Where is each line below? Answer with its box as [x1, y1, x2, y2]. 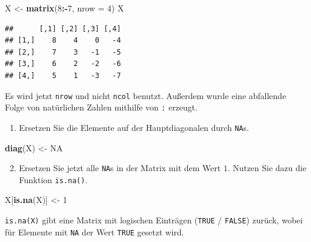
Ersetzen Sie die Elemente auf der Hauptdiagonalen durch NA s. [19, 121, 249, 133]
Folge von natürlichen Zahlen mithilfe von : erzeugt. [5, 101, 198, 113]
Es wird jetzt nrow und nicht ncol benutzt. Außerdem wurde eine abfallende [5, 89, 286, 101]
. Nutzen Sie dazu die [228, 162, 307, 174]
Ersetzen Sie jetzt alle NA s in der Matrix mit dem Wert [19, 162, 221, 174]
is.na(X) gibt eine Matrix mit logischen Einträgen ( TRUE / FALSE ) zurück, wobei [5, 214, 303, 226]
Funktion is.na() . [19, 173, 88, 186]
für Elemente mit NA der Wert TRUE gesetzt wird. [5, 225, 184, 238]
